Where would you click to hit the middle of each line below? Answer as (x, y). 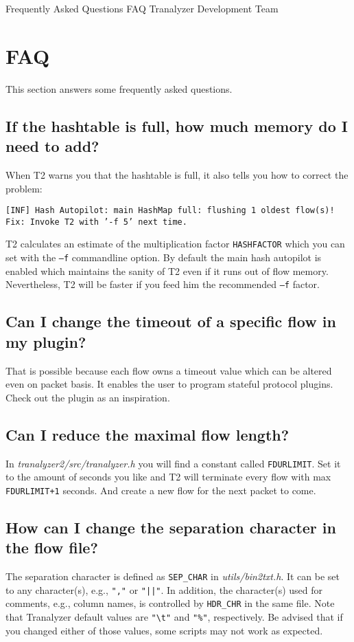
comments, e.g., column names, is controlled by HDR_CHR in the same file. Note (170, 603)
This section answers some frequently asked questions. (119, 88)
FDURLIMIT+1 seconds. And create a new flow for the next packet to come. (161, 490)
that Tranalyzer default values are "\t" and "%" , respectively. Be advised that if (174, 617)
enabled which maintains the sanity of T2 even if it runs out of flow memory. (167, 270)
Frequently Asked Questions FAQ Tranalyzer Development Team (142, 8)
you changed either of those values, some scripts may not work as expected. (164, 630)
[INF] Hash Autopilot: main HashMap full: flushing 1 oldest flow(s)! (170, 211)
